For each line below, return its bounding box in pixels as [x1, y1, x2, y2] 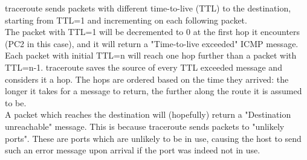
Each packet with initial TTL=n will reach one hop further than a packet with [5, 49, 297, 62]
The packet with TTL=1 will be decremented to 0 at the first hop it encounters [5, 25, 300, 38]
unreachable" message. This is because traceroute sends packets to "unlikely [5, 120, 285, 132]
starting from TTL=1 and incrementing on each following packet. [5, 13, 247, 26]
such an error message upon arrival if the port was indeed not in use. [5, 144, 260, 156]
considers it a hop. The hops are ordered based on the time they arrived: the [5, 72, 289, 85]
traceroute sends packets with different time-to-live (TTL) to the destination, [5, 2, 291, 14]
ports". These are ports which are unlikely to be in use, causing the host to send [5, 132, 302, 144]
